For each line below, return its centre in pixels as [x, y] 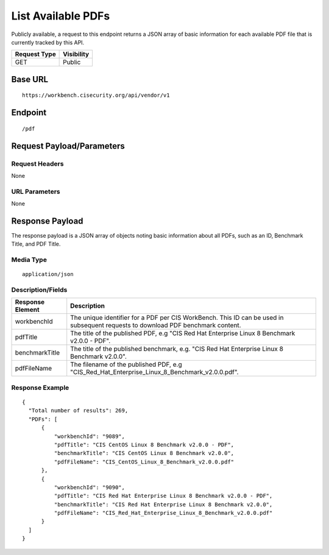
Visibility [76, 54]
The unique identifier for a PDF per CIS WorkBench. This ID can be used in [177, 318]
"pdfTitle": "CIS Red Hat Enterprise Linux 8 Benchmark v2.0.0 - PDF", [163, 496]
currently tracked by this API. [48, 42]
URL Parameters [36, 191]
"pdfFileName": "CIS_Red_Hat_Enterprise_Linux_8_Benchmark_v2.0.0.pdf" [163, 513]
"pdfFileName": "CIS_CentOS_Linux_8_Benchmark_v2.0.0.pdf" [144, 462]
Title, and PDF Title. [36, 244]
